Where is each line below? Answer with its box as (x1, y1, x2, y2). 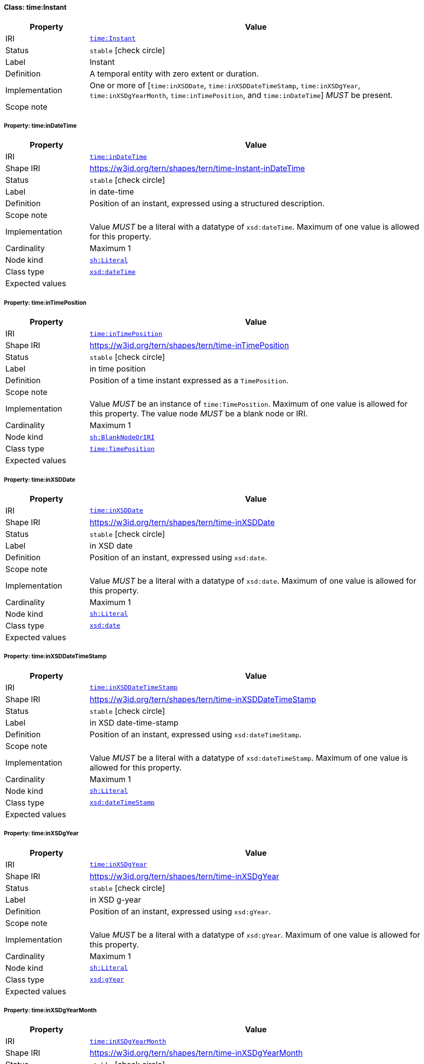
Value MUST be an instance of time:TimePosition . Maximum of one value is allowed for (89, 399, 408, 409)
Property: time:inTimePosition (4, 299, 87, 306)
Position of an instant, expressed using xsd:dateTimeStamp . (89, 729, 302, 739)
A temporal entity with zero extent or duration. (89, 68, 259, 79)
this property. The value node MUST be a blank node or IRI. (89, 409, 308, 419)
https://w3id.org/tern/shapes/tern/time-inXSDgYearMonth (89, 1048, 303, 1058)
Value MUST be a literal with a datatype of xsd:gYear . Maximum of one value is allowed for (89, 929, 421, 940)
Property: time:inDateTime (4, 122, 77, 129)
